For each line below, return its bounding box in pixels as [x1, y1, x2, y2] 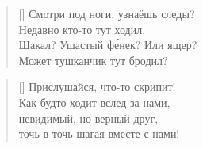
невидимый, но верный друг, [18, 109, 159, 126]
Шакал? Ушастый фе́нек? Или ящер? [18, 36, 197, 53]
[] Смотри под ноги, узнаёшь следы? [18, 6, 195, 21]
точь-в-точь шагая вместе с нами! [18, 125, 180, 142]
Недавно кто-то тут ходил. [18, 21, 146, 37]
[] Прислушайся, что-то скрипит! [18, 78, 176, 95]
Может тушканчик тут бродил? [18, 51, 168, 68]
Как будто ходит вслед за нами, [18, 93, 170, 110]
